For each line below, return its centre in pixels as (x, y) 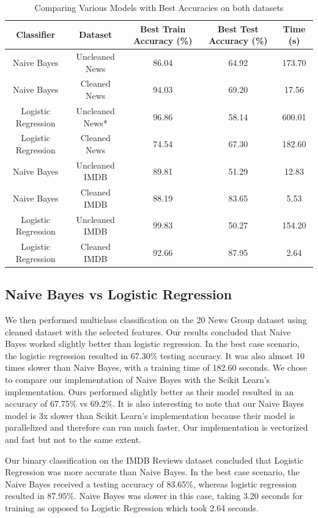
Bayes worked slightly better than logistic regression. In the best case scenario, (152, 344)
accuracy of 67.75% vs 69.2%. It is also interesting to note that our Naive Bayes (155, 403)
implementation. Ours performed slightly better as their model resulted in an (150, 391)
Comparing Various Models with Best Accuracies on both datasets (159, 7)
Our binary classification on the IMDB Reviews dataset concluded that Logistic (154, 460)
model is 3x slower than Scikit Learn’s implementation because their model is (150, 415)
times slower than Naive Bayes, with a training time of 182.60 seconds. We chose (156, 367)
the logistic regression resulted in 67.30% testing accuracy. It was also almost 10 (155, 355)
